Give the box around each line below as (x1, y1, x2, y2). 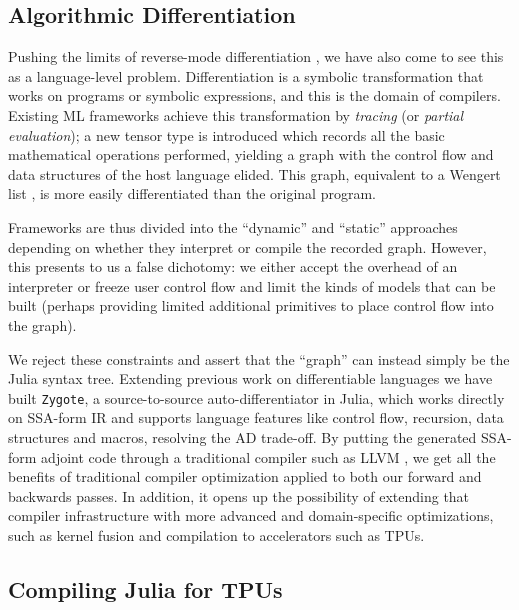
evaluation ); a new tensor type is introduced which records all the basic (8, 124, 445, 145)
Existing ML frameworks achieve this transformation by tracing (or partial (8, 104, 464, 125)
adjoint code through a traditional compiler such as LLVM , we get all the (41, 446, 496, 467)
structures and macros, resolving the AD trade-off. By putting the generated (8, 426, 477, 447)
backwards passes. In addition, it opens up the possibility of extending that (8, 485, 470, 506)
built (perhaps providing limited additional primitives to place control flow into (8, 295, 494, 316)
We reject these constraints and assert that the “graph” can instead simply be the (8, 348, 510, 369)
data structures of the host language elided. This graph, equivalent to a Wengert (8, 163, 501, 184)
